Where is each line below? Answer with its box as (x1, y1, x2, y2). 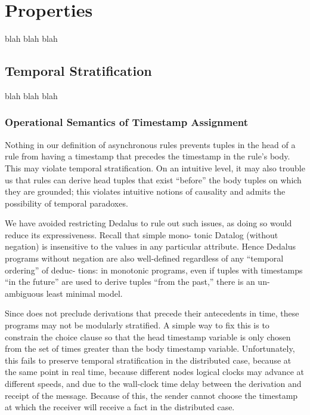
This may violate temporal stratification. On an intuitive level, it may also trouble (5, 161, 305, 174)
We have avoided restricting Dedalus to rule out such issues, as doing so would (5, 217, 292, 229)
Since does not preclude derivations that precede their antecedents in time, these (5, 307, 299, 319)
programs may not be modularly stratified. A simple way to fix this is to (5, 319, 269, 331)
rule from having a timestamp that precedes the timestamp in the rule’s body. (5, 150, 290, 162)
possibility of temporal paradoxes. (5, 196, 128, 209)
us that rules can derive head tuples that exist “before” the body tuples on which (5, 173, 302, 186)
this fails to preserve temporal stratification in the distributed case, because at (5, 353, 292, 366)
